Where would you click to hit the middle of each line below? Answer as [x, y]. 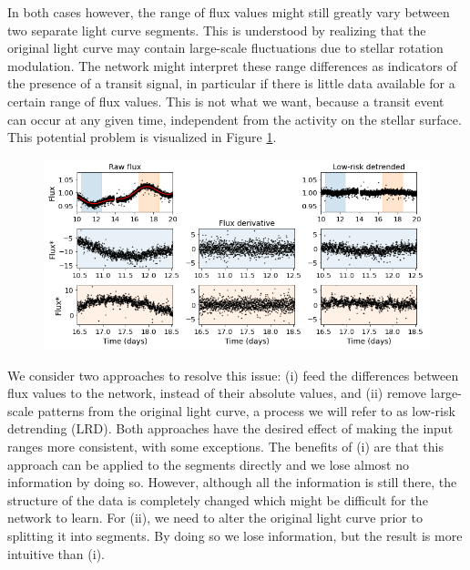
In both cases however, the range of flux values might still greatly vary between [229, 12]
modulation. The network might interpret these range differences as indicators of [232, 65]
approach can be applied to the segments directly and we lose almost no [208, 464]
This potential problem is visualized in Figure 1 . [142, 137]
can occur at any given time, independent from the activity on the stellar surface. [235, 119]
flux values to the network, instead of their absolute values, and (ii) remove [217, 393]
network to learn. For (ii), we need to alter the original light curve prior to [215, 518]
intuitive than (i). [56, 553]
